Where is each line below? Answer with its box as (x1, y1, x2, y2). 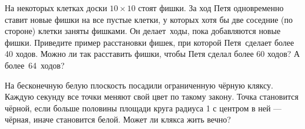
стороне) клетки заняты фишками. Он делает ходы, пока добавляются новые (5, 25, 281, 37)
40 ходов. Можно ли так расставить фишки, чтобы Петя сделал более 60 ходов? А (5, 47, 300, 60)
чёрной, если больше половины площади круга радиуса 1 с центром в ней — (5, 101, 282, 114)
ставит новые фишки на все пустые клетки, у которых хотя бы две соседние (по (5, 13, 293, 25)
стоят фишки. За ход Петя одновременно (138, 2, 284, 13)
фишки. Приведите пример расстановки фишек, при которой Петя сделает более (5, 36, 294, 48)
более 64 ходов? (5, 59, 65, 71)
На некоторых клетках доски (5, 2, 108, 13)
